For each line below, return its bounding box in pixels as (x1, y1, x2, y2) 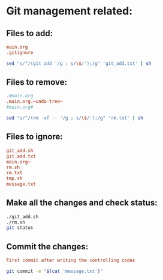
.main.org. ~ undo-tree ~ (6, 99, 63, 105)
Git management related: (6, 4, 133, 18)
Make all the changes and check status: (6, 198, 158, 208)
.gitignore (6, 49, 34, 55)
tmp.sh (6, 175, 23, 181)
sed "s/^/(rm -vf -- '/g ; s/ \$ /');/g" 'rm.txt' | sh (6, 115, 144, 121)
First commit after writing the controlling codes (6, 257, 135, 264)
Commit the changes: (6, 242, 89, 252)
